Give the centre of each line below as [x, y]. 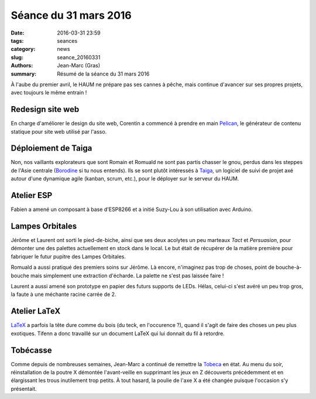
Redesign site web [45, 109]
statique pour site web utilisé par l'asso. [59, 131]
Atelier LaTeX [36, 311]
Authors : [22, 66]
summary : [24, 74]
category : [23, 49]
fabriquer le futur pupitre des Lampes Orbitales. [68, 256]
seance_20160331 [79, 57]
